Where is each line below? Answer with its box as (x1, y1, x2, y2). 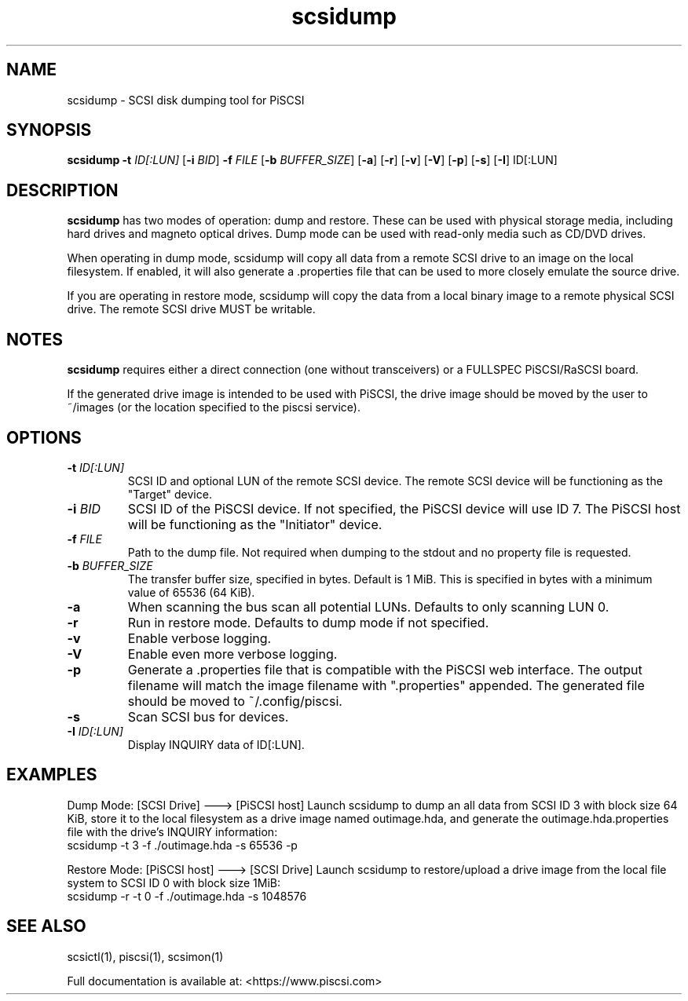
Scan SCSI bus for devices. (127, 708, 289, 725)
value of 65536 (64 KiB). (127, 585, 255, 599)
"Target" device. (127, 487, 212, 501)
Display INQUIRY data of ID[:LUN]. (127, 737, 305, 751)
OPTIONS (6, 427, 82, 448)
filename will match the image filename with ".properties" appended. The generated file (127, 677, 645, 693)
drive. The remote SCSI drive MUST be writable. (67, 302, 316, 316)
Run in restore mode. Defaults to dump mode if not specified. (127, 614, 489, 630)
